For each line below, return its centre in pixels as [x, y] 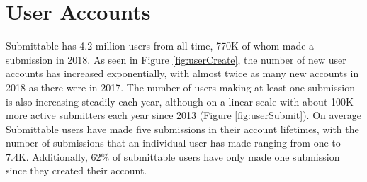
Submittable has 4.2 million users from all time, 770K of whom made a [160, 46]
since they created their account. [77, 170]
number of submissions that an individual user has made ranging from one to [173, 143]
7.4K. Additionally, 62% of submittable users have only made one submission [173, 156]
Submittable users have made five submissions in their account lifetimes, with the [182, 129]
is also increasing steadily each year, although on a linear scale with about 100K [180, 101]
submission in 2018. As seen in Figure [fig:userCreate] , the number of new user [176, 59]
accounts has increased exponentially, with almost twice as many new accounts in [182, 73]
